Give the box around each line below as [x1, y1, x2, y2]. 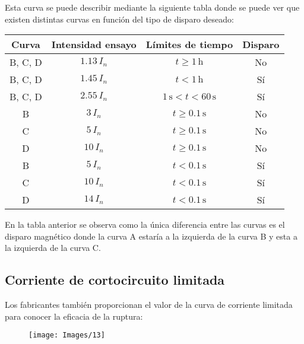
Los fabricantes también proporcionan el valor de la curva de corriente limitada [5, 298, 293, 311]
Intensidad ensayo [51, 37, 137, 52]
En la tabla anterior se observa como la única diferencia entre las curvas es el [5, 218, 285, 231]
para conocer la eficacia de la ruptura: [5, 310, 143, 322]
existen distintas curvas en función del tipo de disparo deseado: [5, 12, 234, 25]
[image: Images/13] [28, 331, 105, 340]
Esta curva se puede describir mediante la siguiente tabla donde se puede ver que [5, 1, 300, 13]
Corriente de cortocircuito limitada [5, 270, 225, 289]
